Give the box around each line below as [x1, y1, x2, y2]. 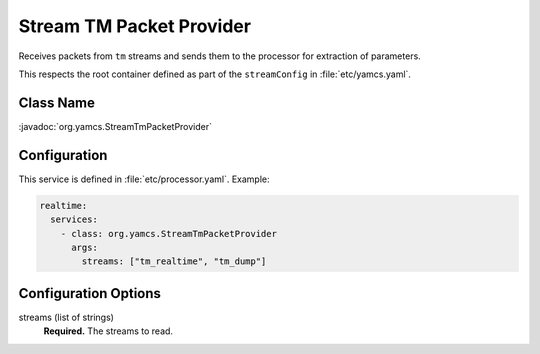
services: [50, 214, 99, 225]
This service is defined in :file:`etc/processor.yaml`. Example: [18, 173, 270, 185]
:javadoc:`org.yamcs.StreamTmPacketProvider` [18, 120, 213, 132]
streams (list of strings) [18, 311, 115, 323]
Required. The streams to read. [43, 325, 174, 337]
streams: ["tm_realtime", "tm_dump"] [81, 256, 267, 267]
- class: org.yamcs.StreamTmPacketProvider [60, 228, 277, 239]
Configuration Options [18, 285, 162, 302]
